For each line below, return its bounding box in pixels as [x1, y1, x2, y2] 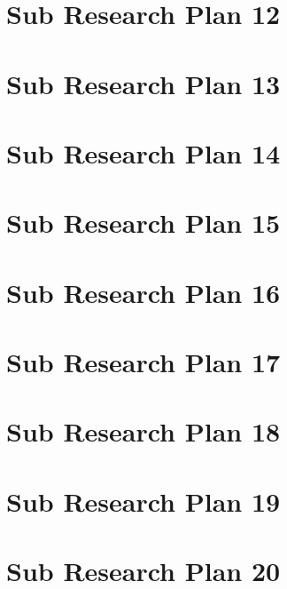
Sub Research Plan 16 [6, 274, 281, 310]
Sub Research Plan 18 [6, 413, 281, 450]
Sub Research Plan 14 [6, 134, 281, 171]
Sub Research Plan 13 [6, 65, 281, 101]
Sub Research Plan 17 [6, 344, 281, 380]
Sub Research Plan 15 [6, 204, 281, 241]
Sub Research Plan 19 [6, 482, 281, 519]
